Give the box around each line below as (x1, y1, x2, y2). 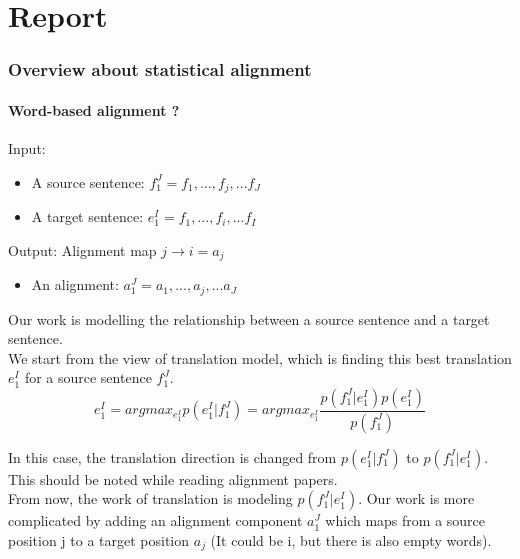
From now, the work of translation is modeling (8, 488, 293, 509)
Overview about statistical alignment (8, 57, 312, 82)
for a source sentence (24, 367, 152, 388)
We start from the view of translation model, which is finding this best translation (8, 347, 512, 368)
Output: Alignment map (8, 239, 157, 260)
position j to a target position (8, 530, 190, 550)
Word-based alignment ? (8, 99, 180, 120)
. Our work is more (358, 488, 475, 509)
